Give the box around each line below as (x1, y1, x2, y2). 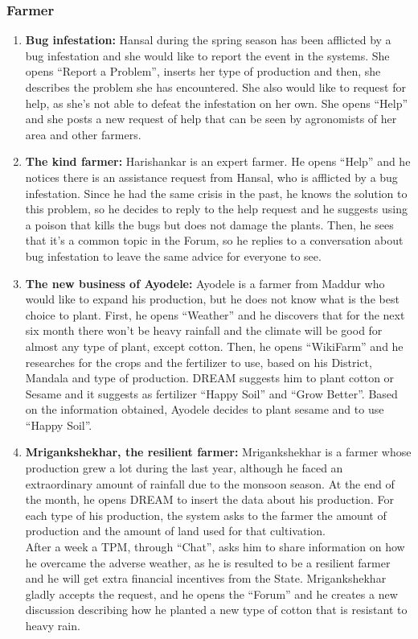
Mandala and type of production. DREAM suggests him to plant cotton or (25, 369, 395, 386)
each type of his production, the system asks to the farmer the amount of (25, 506, 387, 523)
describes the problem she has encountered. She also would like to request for (25, 79, 406, 95)
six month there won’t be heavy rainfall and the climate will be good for (25, 322, 383, 339)
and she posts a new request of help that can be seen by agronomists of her (25, 110, 397, 127)
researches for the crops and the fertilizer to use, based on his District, (25, 353, 372, 370)
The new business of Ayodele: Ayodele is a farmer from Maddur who (25, 274, 385, 291)
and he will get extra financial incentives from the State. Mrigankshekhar (25, 570, 387, 587)
